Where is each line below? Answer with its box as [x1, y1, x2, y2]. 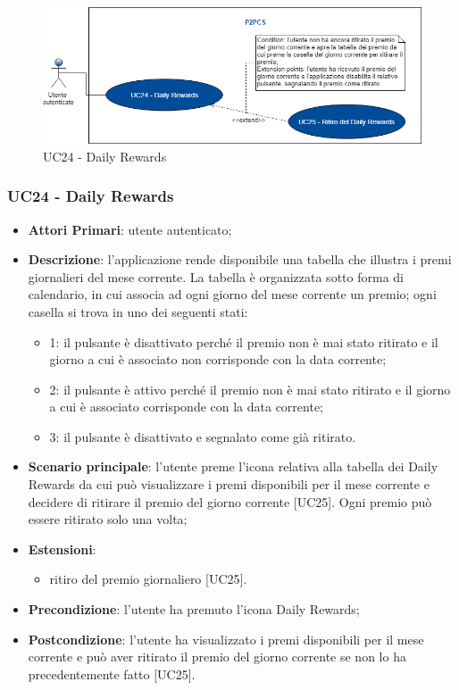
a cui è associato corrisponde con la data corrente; [49, 397, 324, 416]
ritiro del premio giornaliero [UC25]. [49, 569, 247, 588]
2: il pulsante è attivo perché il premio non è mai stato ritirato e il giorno [49, 379, 451, 398]
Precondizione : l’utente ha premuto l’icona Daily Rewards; [28, 600, 360, 619]
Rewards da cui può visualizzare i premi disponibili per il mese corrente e [28, 475, 430, 494]
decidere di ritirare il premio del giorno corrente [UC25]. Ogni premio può [28, 492, 432, 511]
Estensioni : [28, 539, 96, 558]
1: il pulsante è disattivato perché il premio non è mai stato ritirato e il [49, 332, 438, 351]
